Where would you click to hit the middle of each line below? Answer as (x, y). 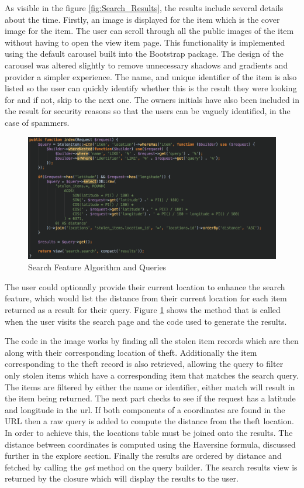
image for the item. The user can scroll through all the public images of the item (149, 31)
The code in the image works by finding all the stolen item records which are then (152, 341)
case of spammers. (37, 122)
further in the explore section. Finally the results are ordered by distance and (143, 456)
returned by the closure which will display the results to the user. (122, 478)
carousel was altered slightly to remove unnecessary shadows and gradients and (146, 65)
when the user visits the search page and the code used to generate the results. (146, 321)
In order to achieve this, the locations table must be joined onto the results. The (149, 432)
